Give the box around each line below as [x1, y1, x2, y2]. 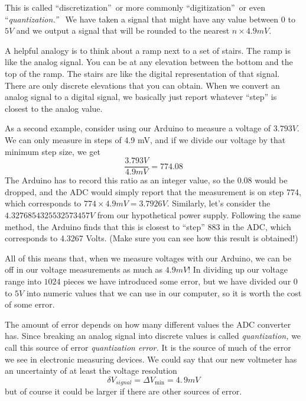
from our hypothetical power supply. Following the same [97, 208, 301, 221]
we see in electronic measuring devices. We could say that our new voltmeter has [5, 353, 297, 365]
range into [5, 274, 41, 287]
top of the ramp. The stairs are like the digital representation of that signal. [5, 67, 280, 79]
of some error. [5, 298, 55, 311]
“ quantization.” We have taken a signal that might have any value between [5, 12, 279, 25]
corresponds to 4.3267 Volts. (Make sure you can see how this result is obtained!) [5, 232, 298, 244]
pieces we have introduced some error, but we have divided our [63, 274, 291, 287]
